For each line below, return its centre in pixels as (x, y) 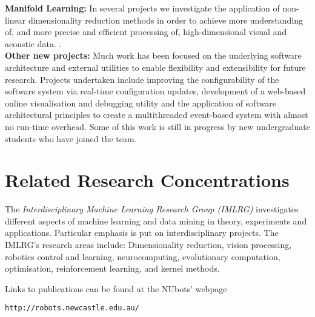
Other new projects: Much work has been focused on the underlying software (153, 55)
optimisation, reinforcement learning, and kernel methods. (112, 268)
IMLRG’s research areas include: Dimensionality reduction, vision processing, (148, 245)
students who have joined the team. (71, 138)
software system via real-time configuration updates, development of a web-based (155, 91)
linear (15, 20)
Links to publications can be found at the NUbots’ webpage (116, 288)
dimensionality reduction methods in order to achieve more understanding (166, 20)
